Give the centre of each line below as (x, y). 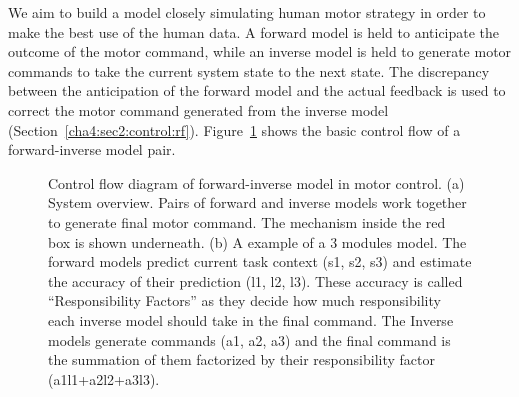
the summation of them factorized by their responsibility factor (241, 359)
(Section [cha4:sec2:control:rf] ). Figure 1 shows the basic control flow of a (234, 129)
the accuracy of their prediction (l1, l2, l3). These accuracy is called (255, 280)
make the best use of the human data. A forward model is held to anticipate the (254, 31)
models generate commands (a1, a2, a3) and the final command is (249, 339)
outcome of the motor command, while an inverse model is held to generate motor (260, 51)
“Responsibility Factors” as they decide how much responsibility (244, 300)
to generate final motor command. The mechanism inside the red (247, 221)
